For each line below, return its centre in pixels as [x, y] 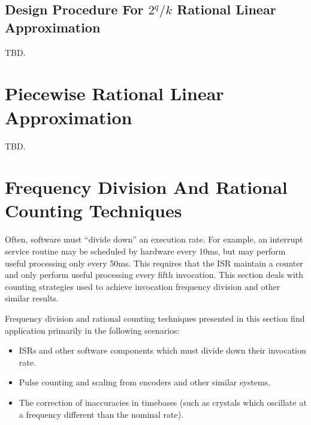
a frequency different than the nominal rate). [101, 414]
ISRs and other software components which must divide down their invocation [162, 350]
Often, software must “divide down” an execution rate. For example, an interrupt [154, 239]
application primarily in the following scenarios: [92, 330]
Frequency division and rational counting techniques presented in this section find [155, 318]
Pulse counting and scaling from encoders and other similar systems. [145, 382]
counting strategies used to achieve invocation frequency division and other [143, 286]
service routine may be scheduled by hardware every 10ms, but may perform [145, 251]
